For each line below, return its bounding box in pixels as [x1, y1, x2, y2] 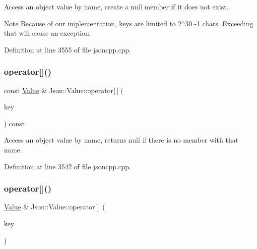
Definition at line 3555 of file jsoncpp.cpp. [4, 44, 131, 54]
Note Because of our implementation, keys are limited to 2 [4, 18, 182, 28]
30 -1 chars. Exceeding [185, 18, 254, 28]
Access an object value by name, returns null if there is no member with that [4, 135, 239, 145]
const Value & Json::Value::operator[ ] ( [4, 85, 124, 95]
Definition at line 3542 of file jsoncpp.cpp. [4, 161, 131, 171]
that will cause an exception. [4, 28, 91, 38]
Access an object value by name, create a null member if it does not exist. [4, 1, 229, 11]
